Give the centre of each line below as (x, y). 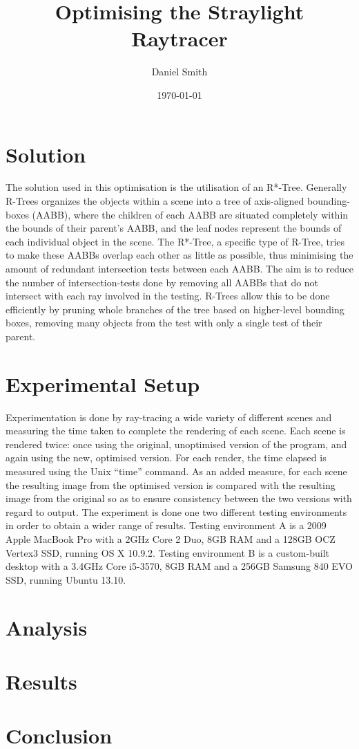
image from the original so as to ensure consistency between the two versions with (179, 498)
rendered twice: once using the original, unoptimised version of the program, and (176, 444)
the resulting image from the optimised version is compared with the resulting (171, 484)
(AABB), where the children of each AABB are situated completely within (190, 214)
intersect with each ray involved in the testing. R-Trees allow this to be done (168, 296)
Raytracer (179, 38)
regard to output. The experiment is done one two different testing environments (176, 511)
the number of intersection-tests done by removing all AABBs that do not (162, 282)
